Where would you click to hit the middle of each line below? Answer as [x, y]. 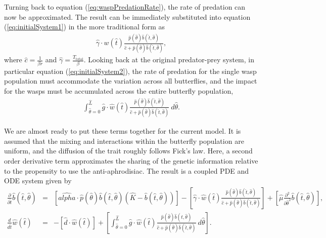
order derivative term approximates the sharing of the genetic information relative [131, 160]
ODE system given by [38, 181]
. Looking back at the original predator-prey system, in [169, 59]
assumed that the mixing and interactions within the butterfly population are [124, 141]
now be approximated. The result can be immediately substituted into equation [127, 16]
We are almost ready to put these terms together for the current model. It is [123, 131]
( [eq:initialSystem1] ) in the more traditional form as [85, 27]
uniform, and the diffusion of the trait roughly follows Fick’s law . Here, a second [128, 151]
